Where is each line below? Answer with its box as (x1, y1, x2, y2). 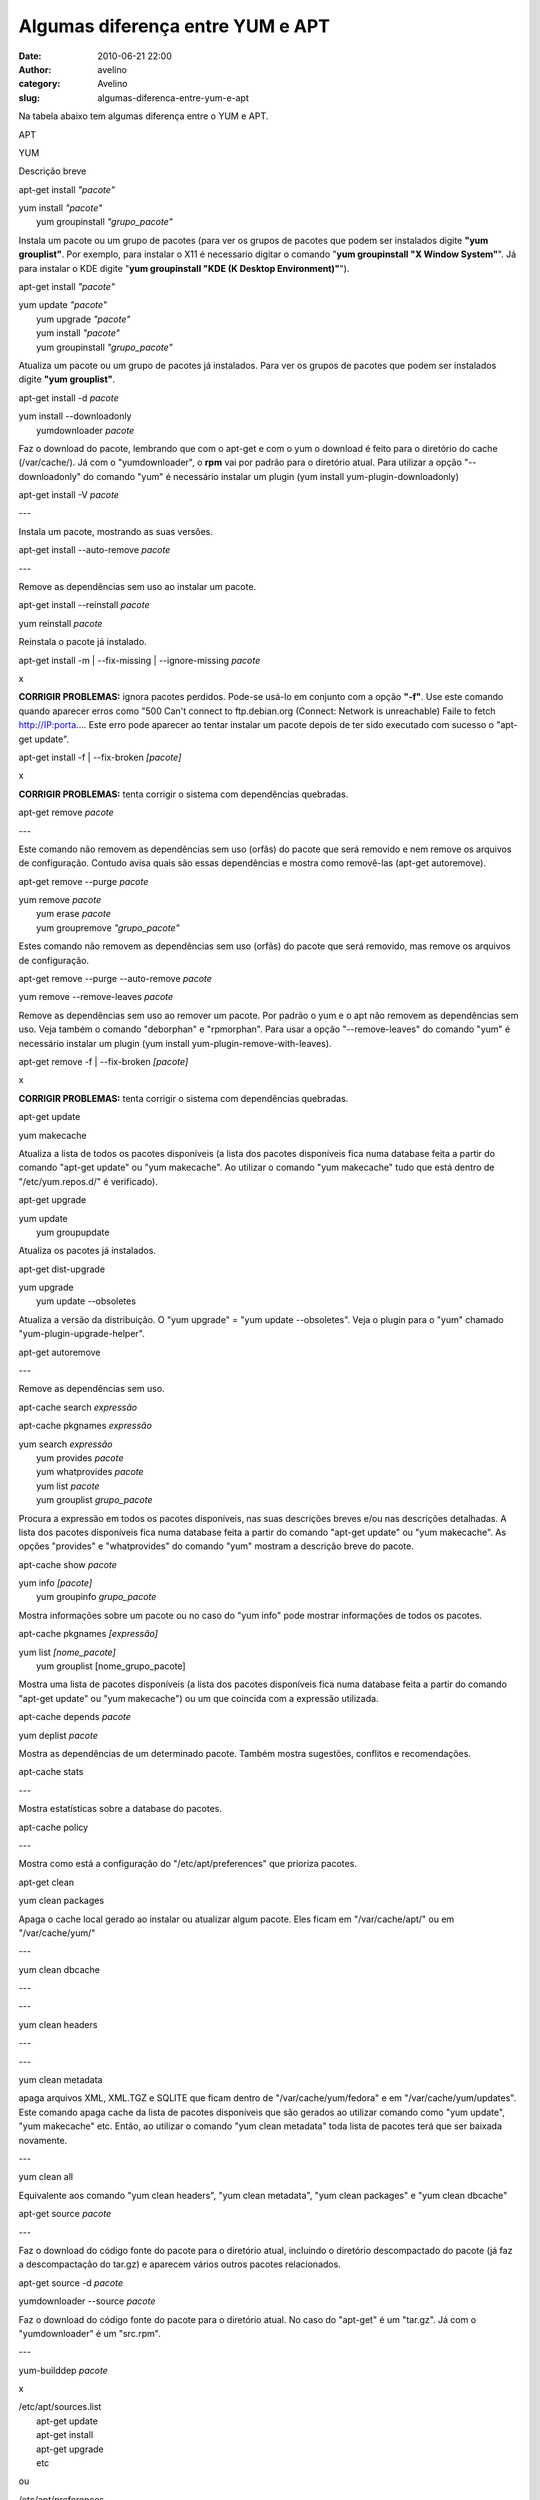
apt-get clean (18, 1876, 75, 1888)
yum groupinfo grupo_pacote (36, 1591, 157, 1603)
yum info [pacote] (18, 1577, 93, 1589)
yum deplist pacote (18, 1729, 99, 1741)
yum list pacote (36, 1480, 100, 1492)
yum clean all (18, 2171, 74, 2183)
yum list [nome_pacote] (18, 1646, 117, 1658)
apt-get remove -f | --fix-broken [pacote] (18, 1055, 189, 1067)
